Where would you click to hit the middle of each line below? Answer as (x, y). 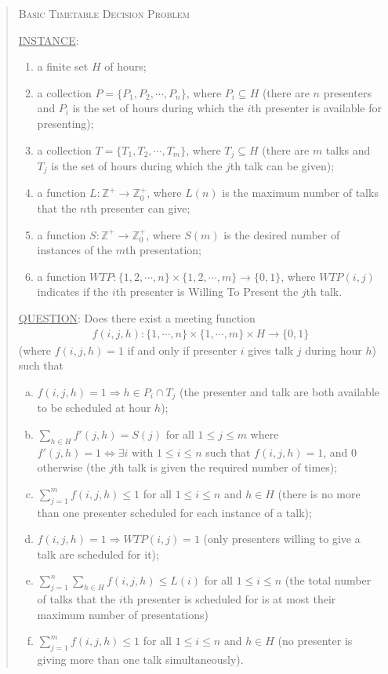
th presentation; (163, 250)
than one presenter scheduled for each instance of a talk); (174, 512)
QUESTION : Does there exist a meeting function (137, 318)
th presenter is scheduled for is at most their (229, 599)
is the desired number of (282, 234)
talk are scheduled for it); (98, 554)
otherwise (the (71, 467)
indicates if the (73, 291)
